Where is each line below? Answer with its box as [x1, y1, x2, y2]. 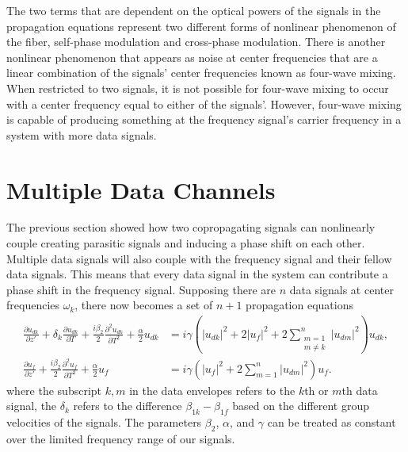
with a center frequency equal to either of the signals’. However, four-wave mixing [6, 95, 402, 112]
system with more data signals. [6, 126, 157, 143]
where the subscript [6, 381, 102, 398]
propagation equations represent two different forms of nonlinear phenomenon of [6, 17, 396, 34]
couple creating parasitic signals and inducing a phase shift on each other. [6, 235, 365, 251]
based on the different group [232, 397, 370, 414]
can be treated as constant [267, 414, 396, 431]
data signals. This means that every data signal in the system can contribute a [6, 266, 388, 282]
